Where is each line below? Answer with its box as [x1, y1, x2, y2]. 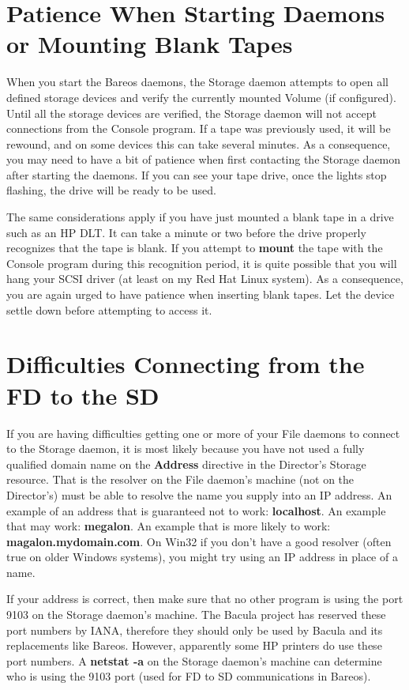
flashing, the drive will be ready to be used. [6, 182, 216, 198]
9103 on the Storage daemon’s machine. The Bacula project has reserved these [6, 606, 386, 623]
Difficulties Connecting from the [6, 348, 365, 380]
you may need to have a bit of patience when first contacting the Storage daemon [6, 151, 401, 168]
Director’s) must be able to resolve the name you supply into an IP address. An [6, 486, 392, 503]
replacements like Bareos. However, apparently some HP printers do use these [6, 637, 382, 654]
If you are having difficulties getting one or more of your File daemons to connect [6, 424, 400, 441]
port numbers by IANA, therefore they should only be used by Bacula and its [6, 621, 383, 638]
